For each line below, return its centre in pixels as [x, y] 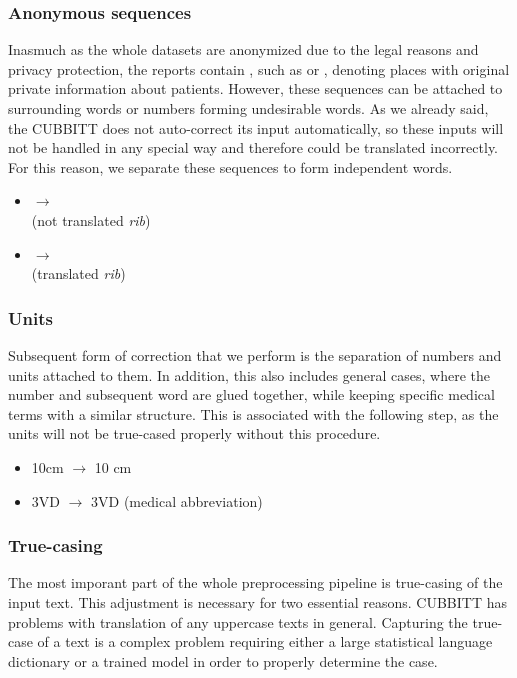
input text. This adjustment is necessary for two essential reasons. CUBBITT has [257, 601]
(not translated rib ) [91, 219]
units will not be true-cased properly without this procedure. [194, 433]
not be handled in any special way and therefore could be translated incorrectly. [253, 147]
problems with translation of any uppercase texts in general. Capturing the [238, 621]
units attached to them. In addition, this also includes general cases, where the [249, 374]
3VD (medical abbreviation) [177, 500]
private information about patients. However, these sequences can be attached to [255, 88]
